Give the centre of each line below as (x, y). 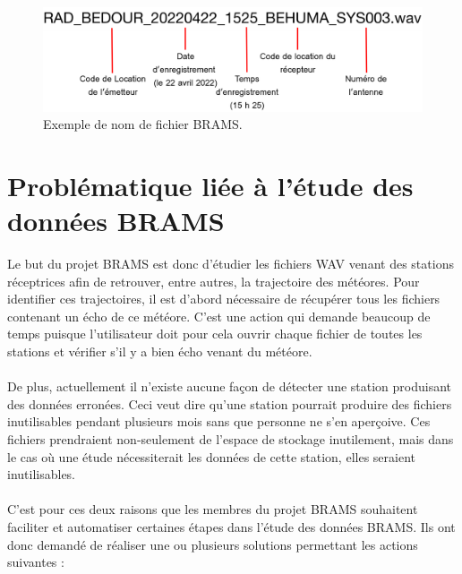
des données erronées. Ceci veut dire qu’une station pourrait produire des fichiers (230, 403)
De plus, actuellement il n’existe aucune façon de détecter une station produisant (230, 386)
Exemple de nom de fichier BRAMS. (143, 124)
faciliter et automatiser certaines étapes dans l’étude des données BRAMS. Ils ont (231, 527)
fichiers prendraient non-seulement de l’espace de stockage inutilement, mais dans (231, 439)
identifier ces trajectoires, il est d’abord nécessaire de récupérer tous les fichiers (224, 299)
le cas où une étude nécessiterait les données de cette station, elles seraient (211, 456)
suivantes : (36, 562)
